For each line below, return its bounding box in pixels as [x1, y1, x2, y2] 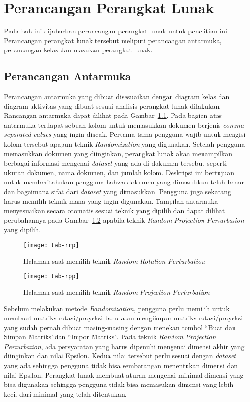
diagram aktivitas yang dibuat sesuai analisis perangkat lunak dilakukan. [4, 100, 221, 111]
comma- [223, 119, 247, 130]
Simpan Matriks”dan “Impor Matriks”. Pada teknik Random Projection [4, 332, 216, 342]
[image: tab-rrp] [23, 242, 79, 249]
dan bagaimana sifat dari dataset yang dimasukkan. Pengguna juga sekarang [4, 186, 231, 197]
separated [4, 129, 31, 139]
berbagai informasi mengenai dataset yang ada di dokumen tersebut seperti [4, 158, 227, 168]
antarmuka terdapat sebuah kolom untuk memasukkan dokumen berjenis [4, 119, 221, 130]
